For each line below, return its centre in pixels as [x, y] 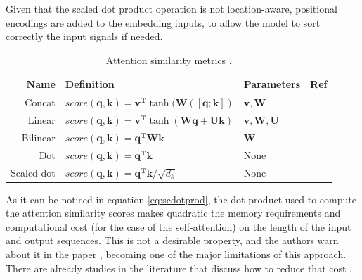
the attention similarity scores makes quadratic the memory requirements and [173, 213]
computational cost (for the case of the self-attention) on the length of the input [179, 226]
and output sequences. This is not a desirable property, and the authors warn [172, 240]
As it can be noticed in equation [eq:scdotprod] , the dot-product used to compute [181, 199]
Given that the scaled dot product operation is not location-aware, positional [172, 8]
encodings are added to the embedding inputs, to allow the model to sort [163, 22]
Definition [90, 84]
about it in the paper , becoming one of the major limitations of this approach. [176, 254]
